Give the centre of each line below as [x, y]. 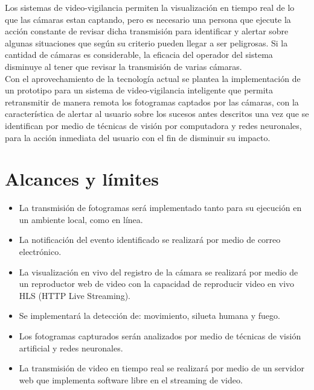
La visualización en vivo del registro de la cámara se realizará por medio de [159, 272]
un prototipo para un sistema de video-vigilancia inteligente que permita [139, 90]
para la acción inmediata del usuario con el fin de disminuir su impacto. [138, 137]
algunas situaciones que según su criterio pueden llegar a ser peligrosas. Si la [146, 42]
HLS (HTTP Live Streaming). [75, 295]
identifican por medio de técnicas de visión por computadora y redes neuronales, [153, 125]
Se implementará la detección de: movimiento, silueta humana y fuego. [149, 316]
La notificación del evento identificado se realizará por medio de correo [150, 240]
